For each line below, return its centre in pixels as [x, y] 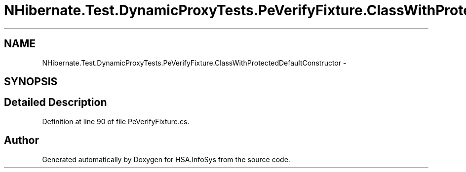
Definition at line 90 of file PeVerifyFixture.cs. [116, 121]
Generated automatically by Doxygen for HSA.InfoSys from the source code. [166, 159]
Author [21, 140]
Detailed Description [56, 103]
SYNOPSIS [31, 82]
